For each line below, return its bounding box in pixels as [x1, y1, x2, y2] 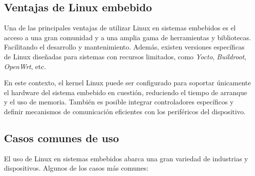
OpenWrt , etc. [4, 61, 46, 71]
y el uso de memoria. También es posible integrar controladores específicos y [4, 97, 234, 107]
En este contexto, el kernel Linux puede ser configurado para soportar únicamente [4, 77, 251, 88]
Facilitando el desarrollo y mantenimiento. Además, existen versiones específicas [4, 42, 245, 52]
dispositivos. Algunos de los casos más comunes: [4, 163, 149, 173]
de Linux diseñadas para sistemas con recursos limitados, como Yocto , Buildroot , [4, 51, 247, 61]
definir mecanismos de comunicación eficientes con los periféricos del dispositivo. [4, 106, 246, 116]
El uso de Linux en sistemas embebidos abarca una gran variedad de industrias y [4, 153, 248, 163]
